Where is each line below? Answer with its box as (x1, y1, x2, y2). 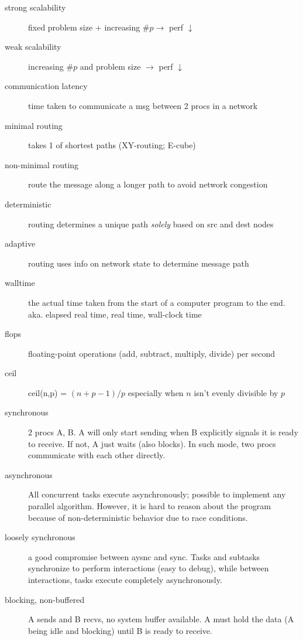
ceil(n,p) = (28, 386, 67, 398)
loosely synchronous (5, 531, 75, 543)
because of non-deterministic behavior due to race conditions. (28, 511, 248, 523)
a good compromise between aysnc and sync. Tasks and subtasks (28, 550, 260, 562)
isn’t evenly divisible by (194, 386, 278, 398)
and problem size (80, 60, 141, 72)
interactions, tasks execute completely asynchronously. (28, 574, 222, 585)
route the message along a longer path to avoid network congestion (28, 178, 268, 190)
